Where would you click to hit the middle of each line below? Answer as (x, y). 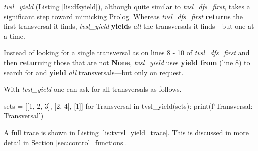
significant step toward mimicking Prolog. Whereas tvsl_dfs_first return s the (123, 16)
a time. (15, 36)
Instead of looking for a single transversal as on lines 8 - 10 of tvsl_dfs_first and (127, 53)
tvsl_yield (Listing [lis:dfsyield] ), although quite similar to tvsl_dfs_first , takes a (127, 6)
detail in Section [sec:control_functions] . (66, 142)
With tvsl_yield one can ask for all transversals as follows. (93, 89)
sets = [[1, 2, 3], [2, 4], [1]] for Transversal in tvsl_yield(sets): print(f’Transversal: (128, 105)
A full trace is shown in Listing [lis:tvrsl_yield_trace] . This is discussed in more (126, 132)
